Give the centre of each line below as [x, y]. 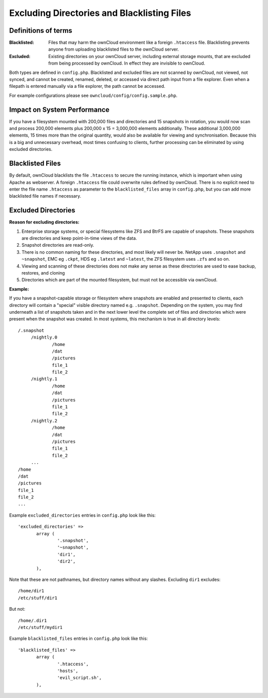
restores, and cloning [43, 273]
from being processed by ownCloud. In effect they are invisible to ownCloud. [127, 63]
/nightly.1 [44, 379]
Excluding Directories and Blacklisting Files [100, 13]
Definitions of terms [41, 31]
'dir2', [67, 561]
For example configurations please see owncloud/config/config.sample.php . [93, 95]
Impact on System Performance [59, 109]
